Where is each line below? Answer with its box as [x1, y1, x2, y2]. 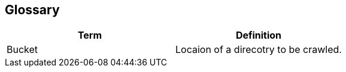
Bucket [7, 43, 38, 56]
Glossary [5, 2, 60, 17]
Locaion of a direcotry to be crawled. [175, 43, 342, 56]
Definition [235, 29, 282, 42]
